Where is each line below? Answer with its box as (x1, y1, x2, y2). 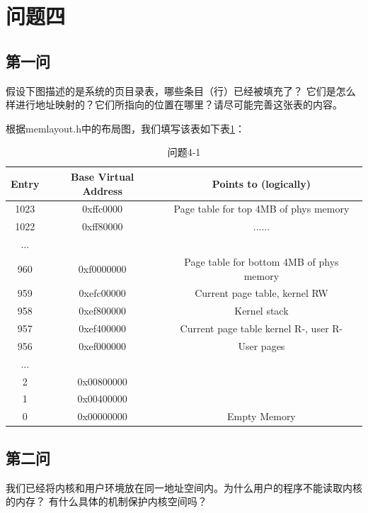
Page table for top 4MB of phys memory (173, 201, 350, 216)
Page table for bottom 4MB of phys (184, 254, 339, 269)
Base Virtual (71, 169, 134, 184)
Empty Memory (227, 409, 296, 424)
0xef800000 (79, 303, 127, 318)
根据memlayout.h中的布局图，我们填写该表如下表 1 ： (6, 120, 245, 135)
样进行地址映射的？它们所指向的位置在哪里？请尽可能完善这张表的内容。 (6, 97, 343, 112)
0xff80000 (81, 219, 123, 234)
